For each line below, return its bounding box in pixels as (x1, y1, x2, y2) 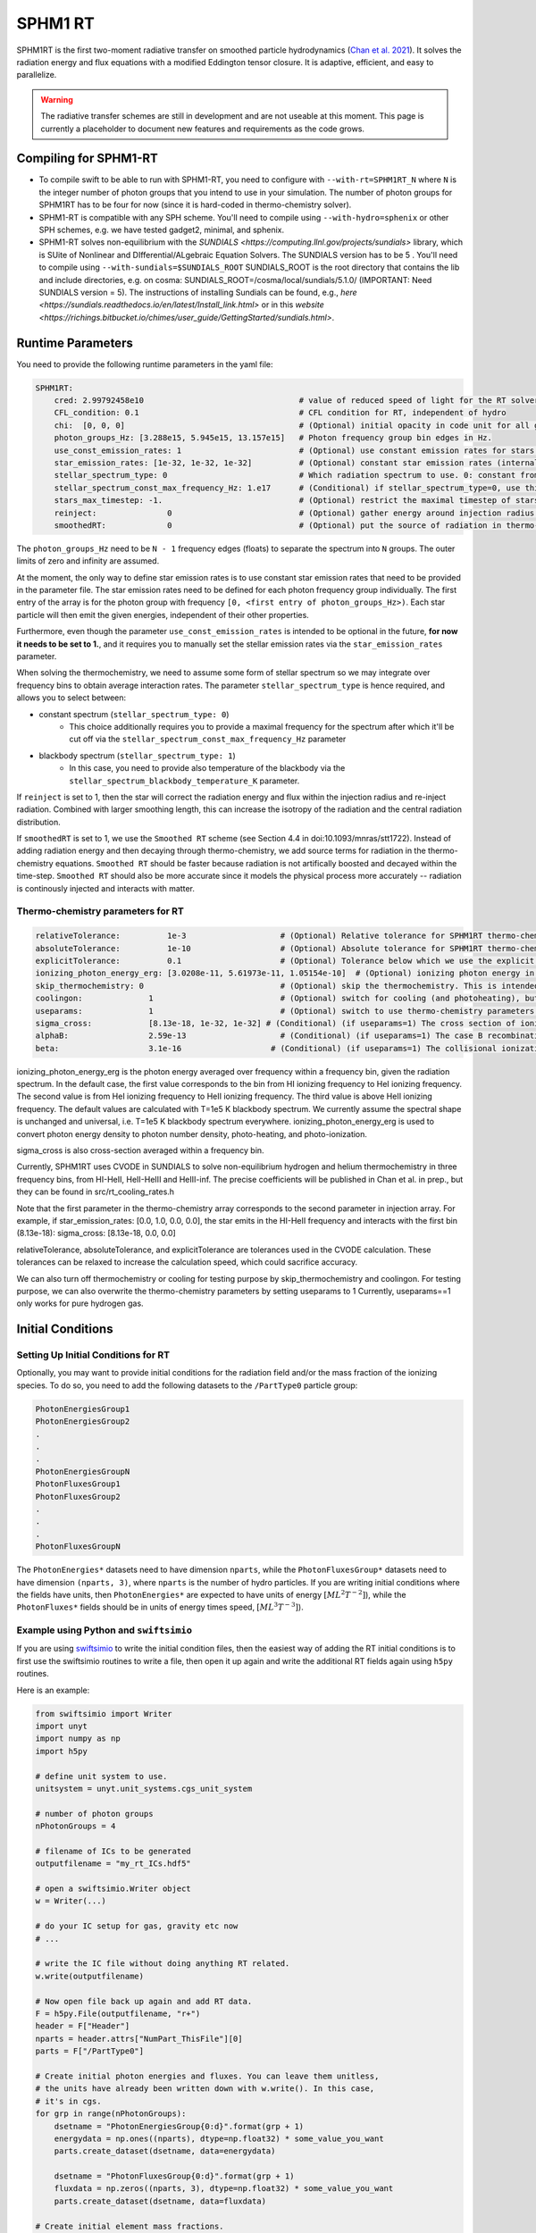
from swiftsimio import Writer (35, 1709, 173, 1719)
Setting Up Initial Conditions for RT (16, 1349, 170, 1361)
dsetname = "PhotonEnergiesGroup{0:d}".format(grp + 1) (54, 2121, 305, 2131)
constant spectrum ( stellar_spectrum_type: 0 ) (38, 708, 230, 719)
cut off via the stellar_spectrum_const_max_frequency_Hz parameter (69, 733, 347, 745)
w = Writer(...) (35, 1896, 107, 1906)
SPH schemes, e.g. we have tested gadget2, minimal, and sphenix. (38, 224, 285, 235)
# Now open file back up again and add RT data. (35, 1996, 253, 2006)
